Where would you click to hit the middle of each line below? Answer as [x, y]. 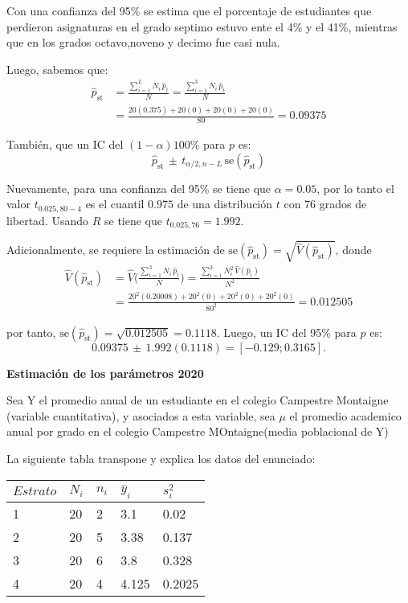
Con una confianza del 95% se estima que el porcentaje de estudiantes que [189, 10]
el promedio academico [345, 415]
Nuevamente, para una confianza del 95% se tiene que [139, 188]
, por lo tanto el [355, 188]
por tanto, [31, 332]
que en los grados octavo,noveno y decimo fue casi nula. [143, 42]
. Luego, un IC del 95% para [286, 332]
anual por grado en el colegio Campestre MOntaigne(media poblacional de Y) [198, 431]
